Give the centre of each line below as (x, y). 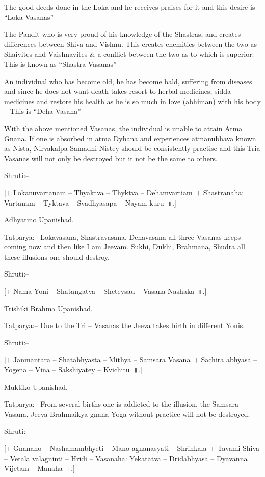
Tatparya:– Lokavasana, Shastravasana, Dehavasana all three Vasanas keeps (123, 236)
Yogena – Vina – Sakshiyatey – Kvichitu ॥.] (73, 370)
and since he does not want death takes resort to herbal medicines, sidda (118, 91)
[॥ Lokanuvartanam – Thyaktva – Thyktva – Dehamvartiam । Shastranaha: (124, 192)
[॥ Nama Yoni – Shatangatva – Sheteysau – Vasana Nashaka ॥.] (105, 291)
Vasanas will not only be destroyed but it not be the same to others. (111, 158)
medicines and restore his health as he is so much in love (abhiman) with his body (132, 101)
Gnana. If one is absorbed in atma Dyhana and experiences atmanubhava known (130, 138)
